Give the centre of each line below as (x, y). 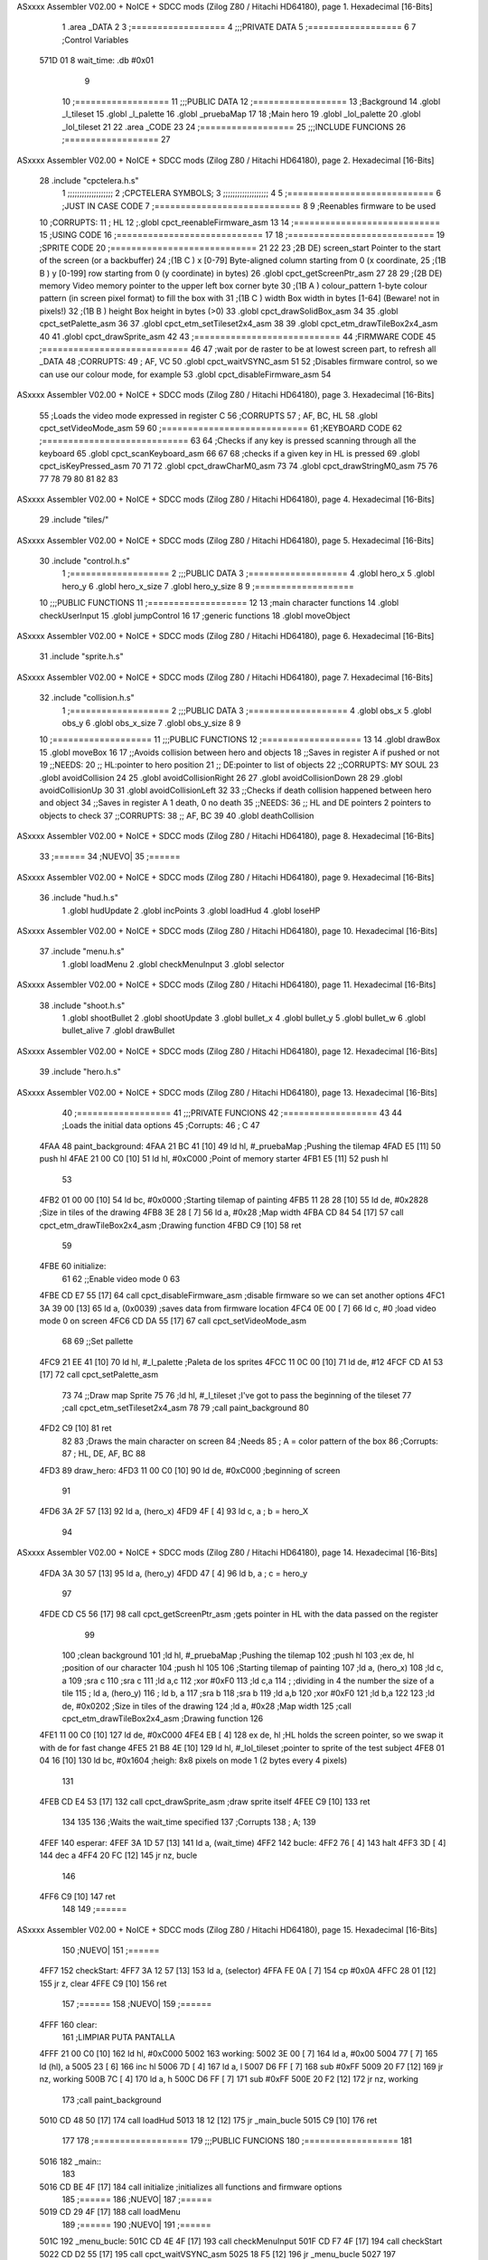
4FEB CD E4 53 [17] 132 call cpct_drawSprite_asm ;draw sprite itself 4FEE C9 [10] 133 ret (205, 1801)
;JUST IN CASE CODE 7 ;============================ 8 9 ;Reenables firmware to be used (249, 206)
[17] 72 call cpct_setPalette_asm (99, 1375)
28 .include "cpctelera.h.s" (89, 180)
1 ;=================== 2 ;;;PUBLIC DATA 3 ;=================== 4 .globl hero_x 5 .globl (249, 573)
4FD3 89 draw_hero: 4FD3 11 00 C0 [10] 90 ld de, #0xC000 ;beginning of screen (190, 1470)
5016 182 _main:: (70, 2161)
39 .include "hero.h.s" (80, 1072)
